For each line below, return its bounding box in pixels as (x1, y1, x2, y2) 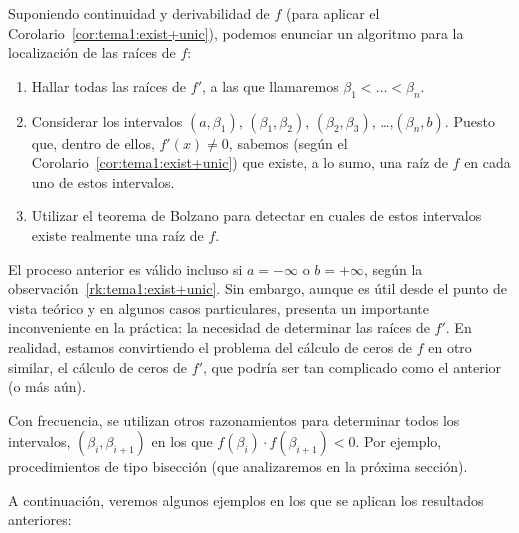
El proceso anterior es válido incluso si (8, 258, 243, 279)
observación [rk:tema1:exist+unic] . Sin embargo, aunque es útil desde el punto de (8, 278, 508, 299)
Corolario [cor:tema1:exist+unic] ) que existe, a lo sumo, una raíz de (31, 152, 448, 173)
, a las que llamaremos (202, 75, 339, 96)
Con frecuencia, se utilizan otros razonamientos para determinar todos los (8, 409, 460, 430)
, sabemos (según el (228, 132, 348, 153)
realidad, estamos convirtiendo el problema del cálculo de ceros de (8, 336, 413, 357)
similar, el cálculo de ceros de (8, 356, 188, 377)
